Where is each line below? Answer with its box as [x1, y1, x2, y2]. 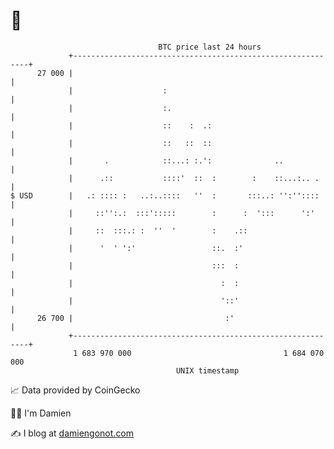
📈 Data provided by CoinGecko [10, 384, 141, 396]
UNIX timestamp [175, 365, 240, 376]
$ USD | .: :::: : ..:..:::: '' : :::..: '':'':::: [10, 190, 320, 201]
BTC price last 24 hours [158, 42, 262, 52]
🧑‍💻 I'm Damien [10, 407, 72, 419]
